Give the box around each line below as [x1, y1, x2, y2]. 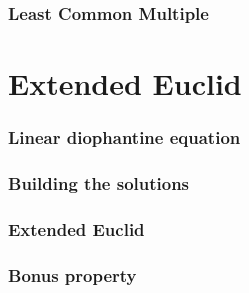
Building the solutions [8, 170, 190, 195]
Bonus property [8, 262, 137, 287]
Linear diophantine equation [8, 125, 241, 150]
